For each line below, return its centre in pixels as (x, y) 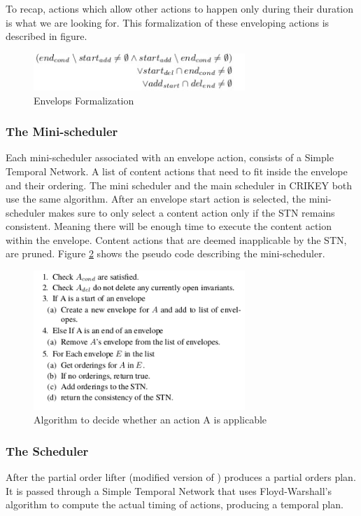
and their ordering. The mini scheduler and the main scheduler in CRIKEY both (179, 185)
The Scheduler (47, 450)
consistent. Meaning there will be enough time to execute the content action (169, 226)
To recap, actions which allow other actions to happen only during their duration (180, 8)
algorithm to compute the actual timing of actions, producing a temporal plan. (175, 504)
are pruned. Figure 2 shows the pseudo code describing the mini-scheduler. (165, 253)
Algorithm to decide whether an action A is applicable (150, 420)
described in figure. (47, 36)
